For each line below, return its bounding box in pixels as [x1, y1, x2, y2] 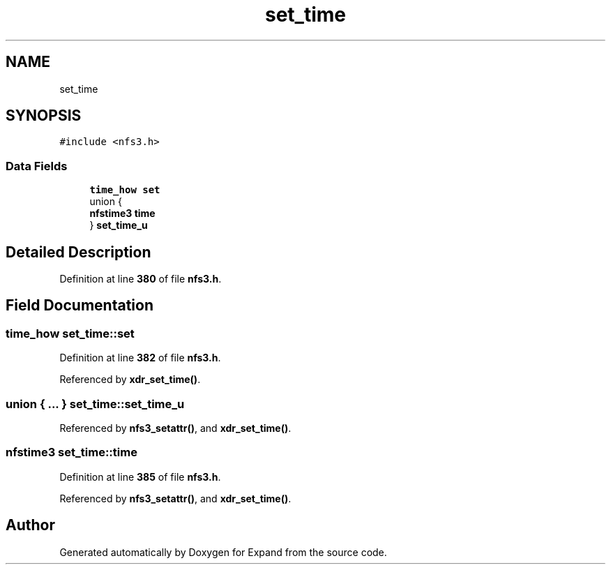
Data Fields [6, 158, 68, 173]
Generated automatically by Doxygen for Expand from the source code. [59, 546, 387, 558]
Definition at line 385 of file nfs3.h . [59, 470, 221, 483]
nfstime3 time [89, 207, 156, 220]
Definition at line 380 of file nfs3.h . [59, 273, 222, 285]
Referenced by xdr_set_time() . [59, 373, 201, 386]
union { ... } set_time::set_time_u [6, 396, 185, 411]
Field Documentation [6, 297, 153, 315]
